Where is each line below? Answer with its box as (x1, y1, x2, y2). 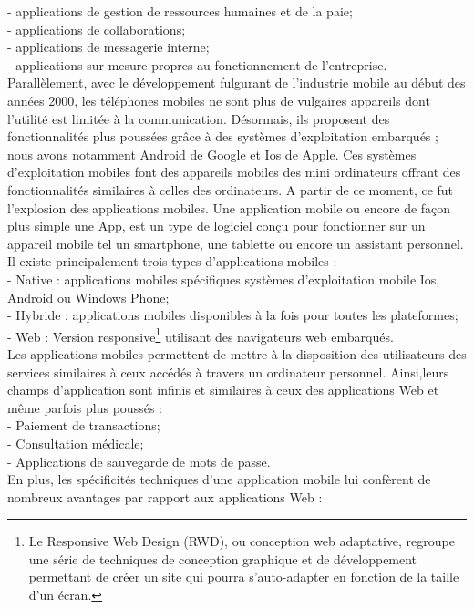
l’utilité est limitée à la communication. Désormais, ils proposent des (7, 108, 390, 128)
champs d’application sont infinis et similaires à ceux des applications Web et (7, 380, 439, 399)
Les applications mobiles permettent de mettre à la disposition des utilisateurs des (7, 344, 467, 363)
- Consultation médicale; (7, 433, 144, 452)
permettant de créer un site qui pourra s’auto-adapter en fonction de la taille (28, 567, 459, 586)
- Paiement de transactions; (7, 416, 160, 435)
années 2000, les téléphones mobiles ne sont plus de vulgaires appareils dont (7, 90, 430, 109)
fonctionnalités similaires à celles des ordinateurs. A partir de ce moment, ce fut (7, 180, 454, 199)
